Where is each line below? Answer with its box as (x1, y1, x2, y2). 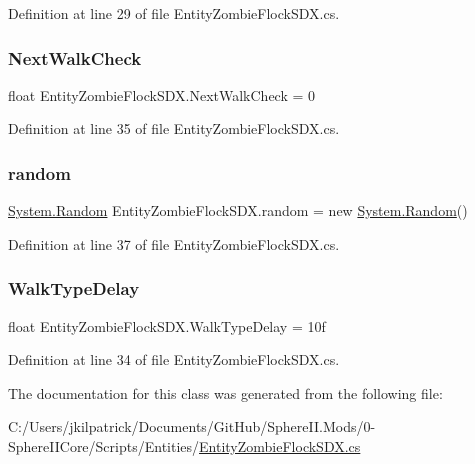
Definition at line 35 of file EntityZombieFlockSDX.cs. (8, 118, 340, 139)
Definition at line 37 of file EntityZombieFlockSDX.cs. (8, 233, 340, 254)
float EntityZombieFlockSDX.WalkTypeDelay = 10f (8, 315, 326, 336)
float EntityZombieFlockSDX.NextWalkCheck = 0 (8, 84, 316, 105)
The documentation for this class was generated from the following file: (8, 382, 443, 403)
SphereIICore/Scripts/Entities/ (8, 436, 200, 456)
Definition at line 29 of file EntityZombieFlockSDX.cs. (8, 3, 340, 23)
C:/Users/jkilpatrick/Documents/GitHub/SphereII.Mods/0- (8, 416, 376, 437)
